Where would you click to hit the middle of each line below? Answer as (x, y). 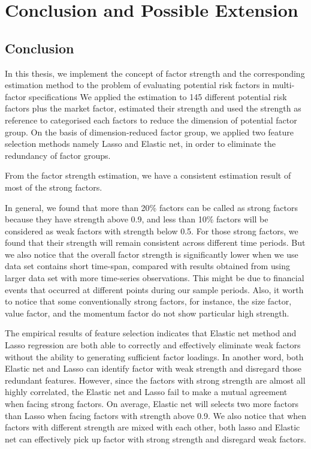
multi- (283, 85)
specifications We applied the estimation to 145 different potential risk (158, 96)
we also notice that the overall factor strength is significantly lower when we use (152, 254)
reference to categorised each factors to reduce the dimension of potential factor (151, 120)
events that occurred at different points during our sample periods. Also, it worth (154, 289)
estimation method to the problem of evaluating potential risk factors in (137, 85)
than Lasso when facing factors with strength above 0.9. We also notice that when (156, 415)
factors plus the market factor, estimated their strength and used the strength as (153, 108)
